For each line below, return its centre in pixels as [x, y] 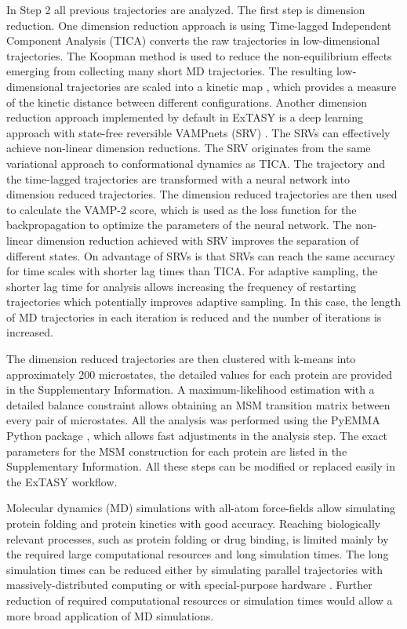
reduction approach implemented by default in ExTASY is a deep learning [185, 117]
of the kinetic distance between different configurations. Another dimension [187, 102]
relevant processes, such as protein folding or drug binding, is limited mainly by [198, 538]
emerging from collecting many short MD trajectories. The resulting [170, 71]
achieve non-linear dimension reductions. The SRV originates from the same [189, 148]
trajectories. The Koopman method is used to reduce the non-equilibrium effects [199, 55]
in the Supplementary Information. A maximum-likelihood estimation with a [191, 389]
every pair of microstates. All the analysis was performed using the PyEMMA [193, 420]
